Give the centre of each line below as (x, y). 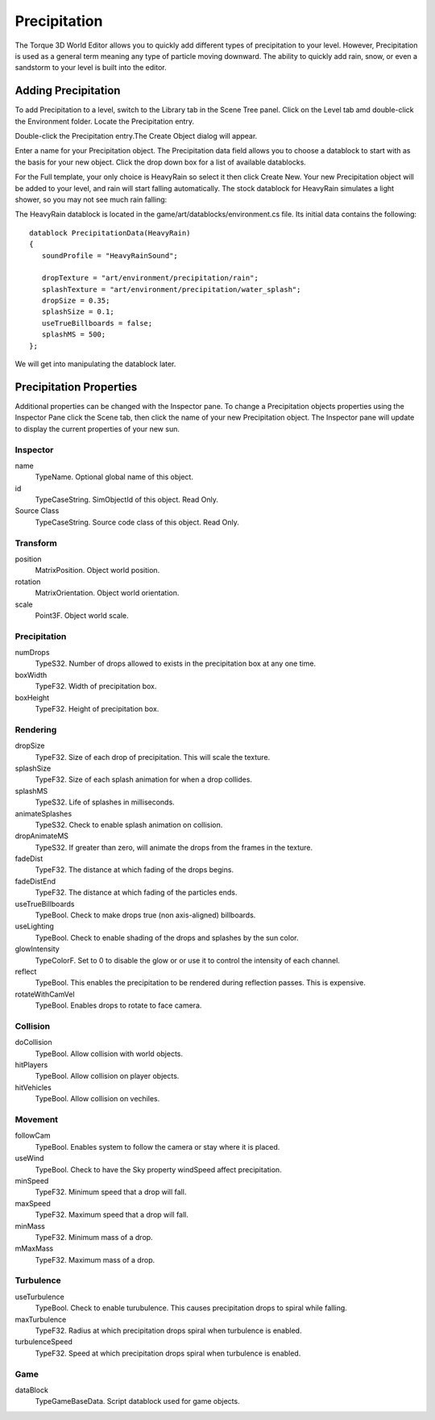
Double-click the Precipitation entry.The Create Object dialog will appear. (136, 136)
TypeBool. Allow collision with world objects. (109, 1054)
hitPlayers (31, 1065)
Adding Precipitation (68, 91)
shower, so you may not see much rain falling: (91, 199)
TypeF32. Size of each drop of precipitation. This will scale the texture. (153, 757)
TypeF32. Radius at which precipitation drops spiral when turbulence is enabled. (168, 1330)
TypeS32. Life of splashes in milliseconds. (105, 802)
